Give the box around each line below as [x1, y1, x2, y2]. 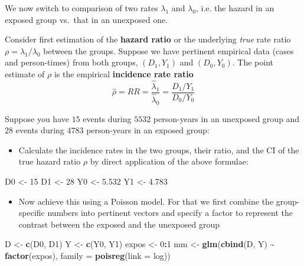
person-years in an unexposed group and [153, 112, 300, 124]
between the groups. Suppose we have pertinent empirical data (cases [43, 44, 294, 57]
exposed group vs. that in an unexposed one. [5, 13, 168, 25]
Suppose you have [5, 112, 69, 124]
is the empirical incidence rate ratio [54, 67, 194, 80]
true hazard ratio [18, 155, 81, 168]
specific [18, 206, 45, 219]
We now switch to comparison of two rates [5, 2, 158, 14]
